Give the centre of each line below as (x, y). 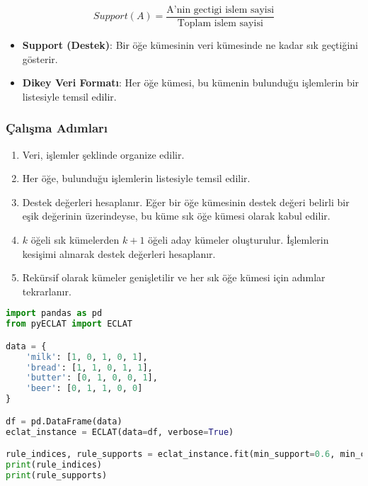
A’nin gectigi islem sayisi (220, 10)
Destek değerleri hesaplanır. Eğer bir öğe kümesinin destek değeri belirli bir (186, 202)
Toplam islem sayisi (220, 24)
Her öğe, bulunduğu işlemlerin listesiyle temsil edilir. (136, 178)
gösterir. (40, 58)
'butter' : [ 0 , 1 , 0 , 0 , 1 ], (92, 378)
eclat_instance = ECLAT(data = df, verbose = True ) (120, 432)
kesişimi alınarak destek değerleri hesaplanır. (119, 253)
